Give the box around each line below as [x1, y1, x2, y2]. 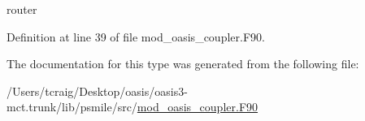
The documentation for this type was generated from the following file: [7, 55, 359, 72]
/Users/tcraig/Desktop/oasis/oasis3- [7, 82, 188, 99]
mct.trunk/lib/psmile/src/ [7, 98, 137, 115]
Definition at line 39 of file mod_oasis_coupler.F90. [7, 28, 265, 45]
